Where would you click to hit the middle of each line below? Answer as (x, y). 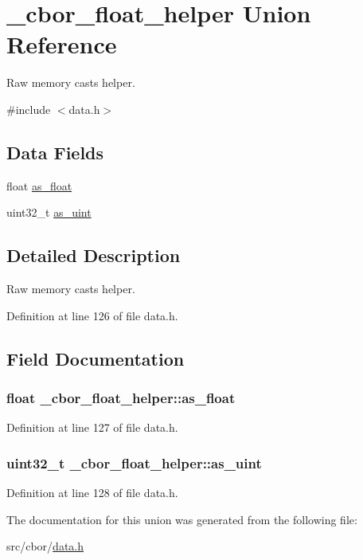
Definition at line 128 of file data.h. (92, 493)
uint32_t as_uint (49, 212)
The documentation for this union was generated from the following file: (182, 519)
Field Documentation (96, 358)
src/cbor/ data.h (45, 546)
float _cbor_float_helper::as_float (121, 397)
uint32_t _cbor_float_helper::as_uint (134, 462)
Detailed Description (94, 255)
